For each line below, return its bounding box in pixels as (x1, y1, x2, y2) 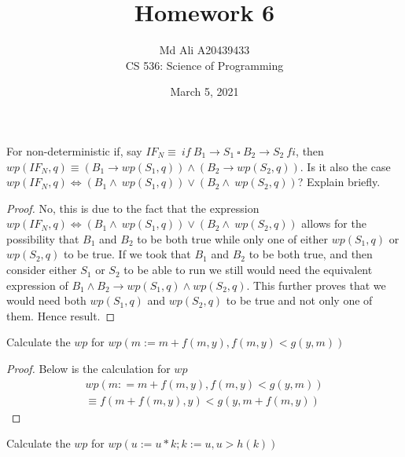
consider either (6, 261, 77, 278)
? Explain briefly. (297, 174, 381, 190)
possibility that (6, 230, 79, 247)
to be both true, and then (249, 246, 373, 262)
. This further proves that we (246, 276, 386, 293)
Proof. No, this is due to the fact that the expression (6, 199, 260, 216)
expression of (6, 276, 68, 293)
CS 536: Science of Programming (125, 57, 284, 73)
